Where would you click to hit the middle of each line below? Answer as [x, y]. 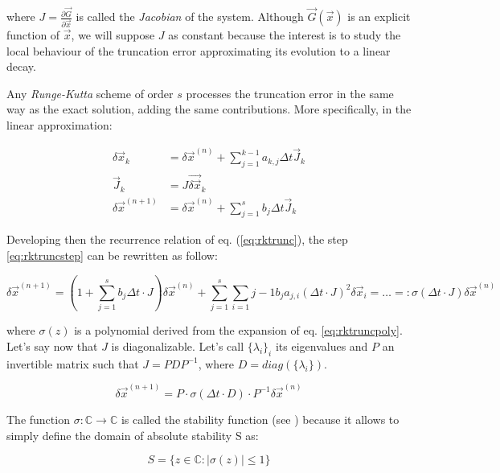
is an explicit [379, 16]
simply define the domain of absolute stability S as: [133, 435]
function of [33, 34]
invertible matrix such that [73, 363]
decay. [21, 66]
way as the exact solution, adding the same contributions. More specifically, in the [209, 109]
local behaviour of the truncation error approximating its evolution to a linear [199, 50]
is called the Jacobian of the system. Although [190, 16]
